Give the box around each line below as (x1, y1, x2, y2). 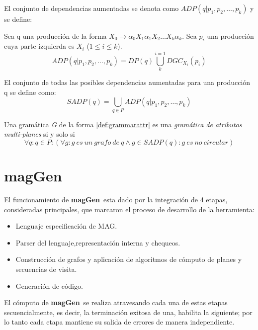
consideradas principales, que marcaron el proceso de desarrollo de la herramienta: (4, 204, 255, 214)
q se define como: (4, 86, 56, 97)
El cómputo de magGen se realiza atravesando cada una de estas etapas (4, 297, 228, 308)
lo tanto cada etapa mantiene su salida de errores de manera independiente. (4, 317, 235, 327)
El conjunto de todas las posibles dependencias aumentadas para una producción (4, 77, 251, 87)
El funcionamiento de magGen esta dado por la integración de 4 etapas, (4, 194, 228, 204)
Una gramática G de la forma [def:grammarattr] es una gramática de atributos (4, 119, 242, 129)
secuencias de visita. (15, 263, 77, 274)
